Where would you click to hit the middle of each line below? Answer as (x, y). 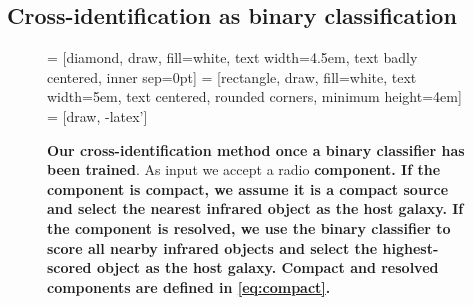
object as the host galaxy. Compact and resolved (267, 267)
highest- (410, 247)
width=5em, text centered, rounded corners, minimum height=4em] (254, 96)
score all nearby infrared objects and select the (212, 247)
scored (69, 267)
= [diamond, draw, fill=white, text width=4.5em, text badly (232, 57)
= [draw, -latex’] (97, 115)
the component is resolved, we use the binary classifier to (249, 227)
